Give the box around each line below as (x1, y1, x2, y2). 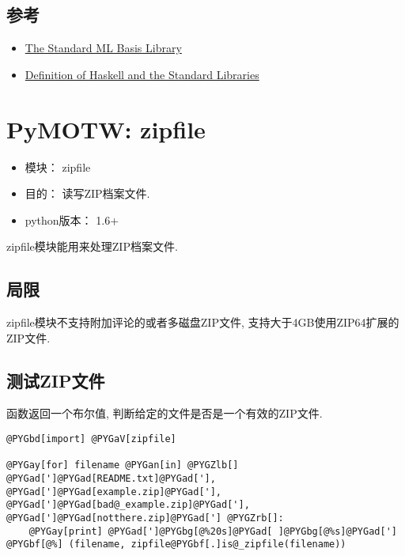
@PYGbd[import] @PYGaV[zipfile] (6, 433, 176, 445)
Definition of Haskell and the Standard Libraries (25, 66, 259, 82)
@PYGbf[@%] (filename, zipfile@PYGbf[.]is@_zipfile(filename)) (6, 539, 346, 550)
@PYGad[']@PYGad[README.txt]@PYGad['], (6, 473, 216, 485)
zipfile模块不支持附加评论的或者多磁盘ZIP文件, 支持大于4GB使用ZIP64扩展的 (6, 314, 399, 331)
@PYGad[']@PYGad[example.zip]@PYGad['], (6, 486, 222, 497)
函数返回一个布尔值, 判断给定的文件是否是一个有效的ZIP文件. (6, 405, 323, 422)
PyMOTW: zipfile (6, 112, 206, 145)
